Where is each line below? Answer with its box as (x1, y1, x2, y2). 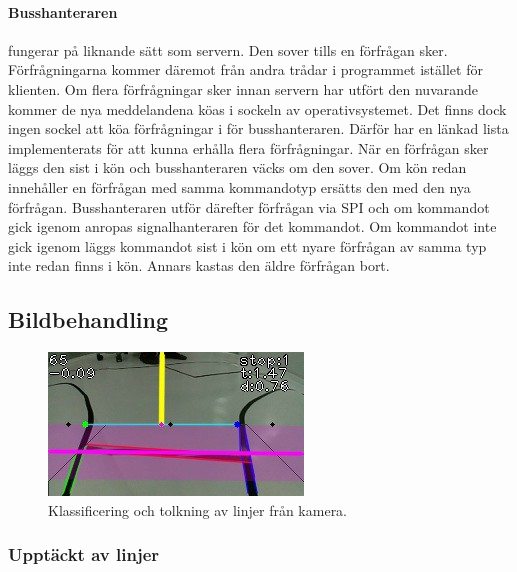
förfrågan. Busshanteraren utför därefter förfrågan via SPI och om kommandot (8, 196, 490, 217)
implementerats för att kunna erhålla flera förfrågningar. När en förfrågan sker (8, 137, 489, 158)
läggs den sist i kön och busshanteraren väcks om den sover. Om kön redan (8, 157, 467, 178)
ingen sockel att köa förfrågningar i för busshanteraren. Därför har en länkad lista (8, 118, 509, 139)
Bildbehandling (8, 304, 169, 335)
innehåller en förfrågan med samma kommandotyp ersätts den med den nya (8, 176, 471, 197)
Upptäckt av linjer (8, 542, 160, 567)
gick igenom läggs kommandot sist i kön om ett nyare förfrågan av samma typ (8, 235, 487, 256)
